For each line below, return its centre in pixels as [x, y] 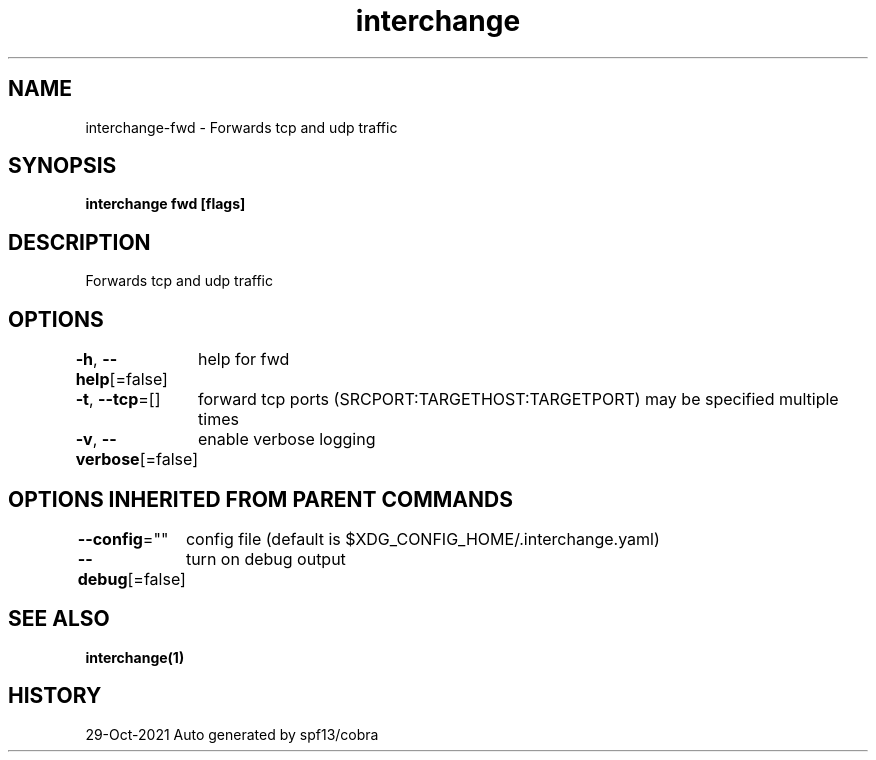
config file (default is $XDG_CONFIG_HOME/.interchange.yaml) [422, 538]
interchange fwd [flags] [165, 204]
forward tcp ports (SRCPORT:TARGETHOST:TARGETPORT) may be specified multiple [518, 399]
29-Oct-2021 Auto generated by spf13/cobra [232, 734]
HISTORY [55, 696]
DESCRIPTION [79, 242]
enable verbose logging [287, 439]
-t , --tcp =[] [118, 399]
